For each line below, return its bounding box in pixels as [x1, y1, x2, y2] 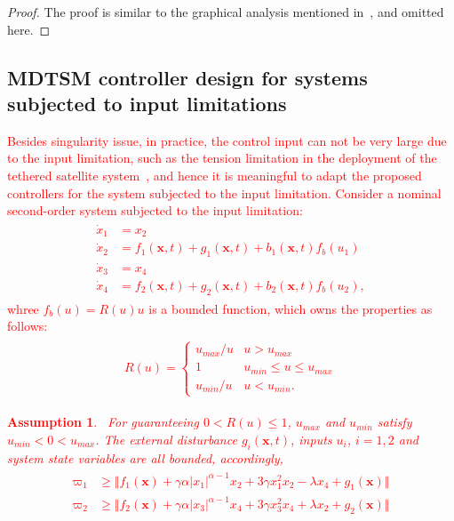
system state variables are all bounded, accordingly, [7, 448, 283, 467]
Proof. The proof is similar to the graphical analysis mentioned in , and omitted [7, 3, 444, 20]
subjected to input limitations [7, 89, 287, 116]
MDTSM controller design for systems [7, 63, 368, 91]
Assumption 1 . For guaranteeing [7, 413, 199, 431]
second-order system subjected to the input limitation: [7, 201, 303, 220]
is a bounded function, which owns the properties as [148, 299, 433, 317]
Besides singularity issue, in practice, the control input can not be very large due [7, 131, 447, 149]
